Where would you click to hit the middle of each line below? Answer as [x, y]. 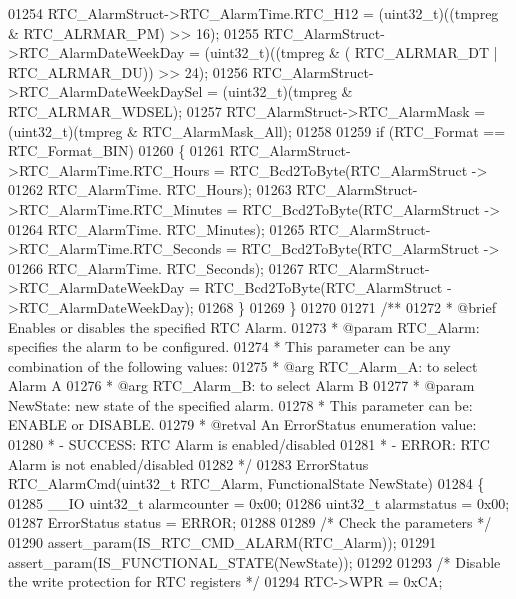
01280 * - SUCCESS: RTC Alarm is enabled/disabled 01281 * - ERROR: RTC [249, 444]
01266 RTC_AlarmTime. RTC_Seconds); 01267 [156, 267]
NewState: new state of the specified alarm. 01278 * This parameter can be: [240, 404]
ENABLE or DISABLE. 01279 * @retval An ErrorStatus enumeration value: [242, 424]
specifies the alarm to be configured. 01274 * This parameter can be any [229, 346]
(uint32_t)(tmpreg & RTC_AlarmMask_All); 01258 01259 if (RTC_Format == [257, 130]
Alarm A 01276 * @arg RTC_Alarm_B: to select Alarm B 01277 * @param [241, 385]
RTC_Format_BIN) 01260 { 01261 [116, 150]
